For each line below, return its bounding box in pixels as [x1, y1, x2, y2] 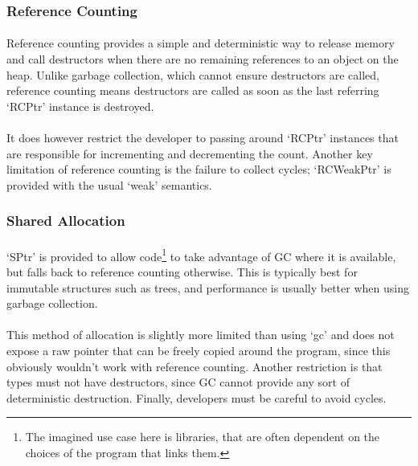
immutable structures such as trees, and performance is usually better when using [6, 279, 409, 296]
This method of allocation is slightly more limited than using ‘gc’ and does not [6, 326, 395, 343]
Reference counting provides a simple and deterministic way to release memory [6, 35, 395, 51]
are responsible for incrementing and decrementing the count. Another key [6, 145, 373, 161]
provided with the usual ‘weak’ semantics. [6, 176, 212, 193]
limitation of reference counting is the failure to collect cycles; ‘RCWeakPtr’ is [6, 161, 391, 178]
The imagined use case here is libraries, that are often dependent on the [25, 428, 380, 445]
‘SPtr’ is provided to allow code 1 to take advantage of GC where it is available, [6, 245, 396, 264]
